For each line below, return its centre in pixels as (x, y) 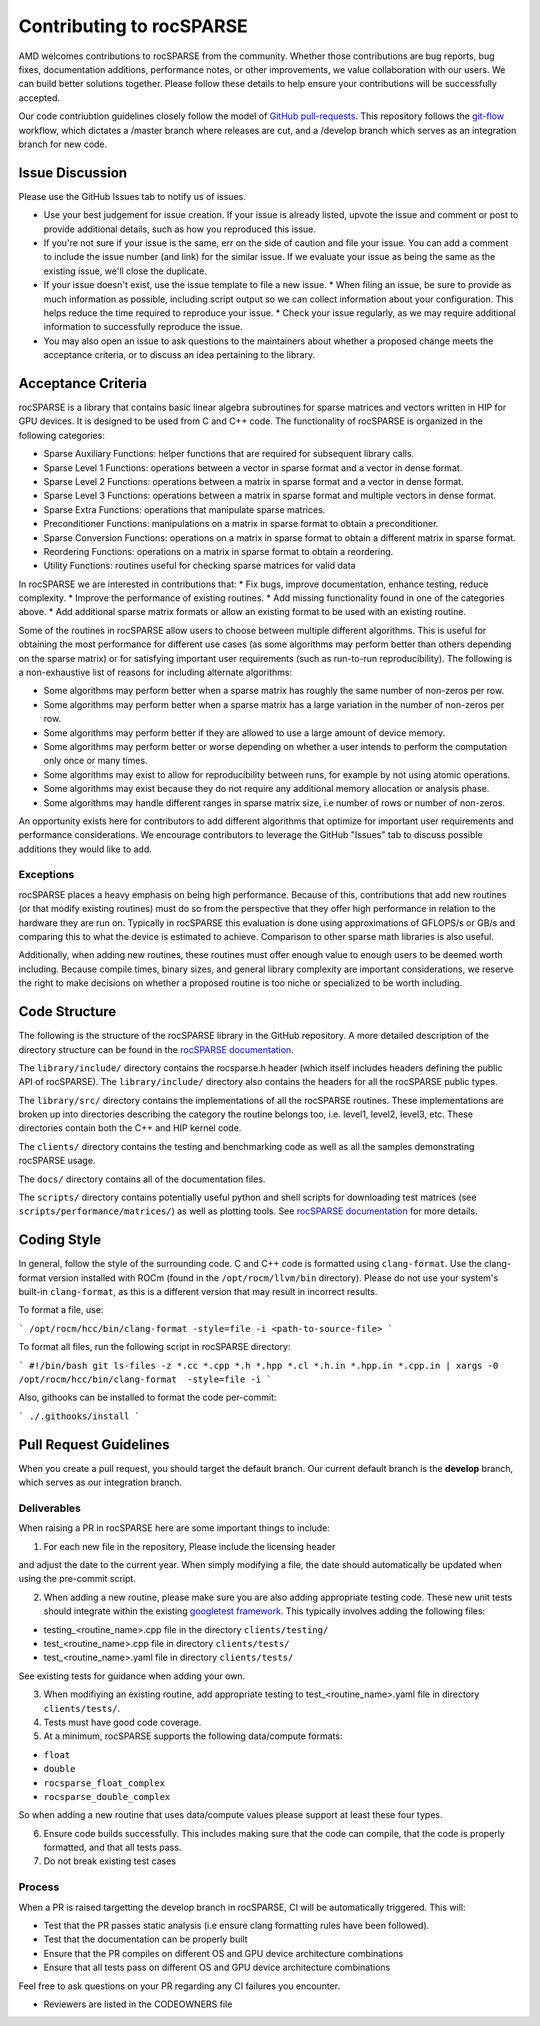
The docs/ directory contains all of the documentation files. (142, 1179)
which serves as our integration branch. (100, 1482)
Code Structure (67, 1011)
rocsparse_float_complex (104, 1783)
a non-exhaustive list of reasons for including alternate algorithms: (155, 672)
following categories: (61, 435)
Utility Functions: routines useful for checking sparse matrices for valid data (199, 566)
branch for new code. (63, 144)
